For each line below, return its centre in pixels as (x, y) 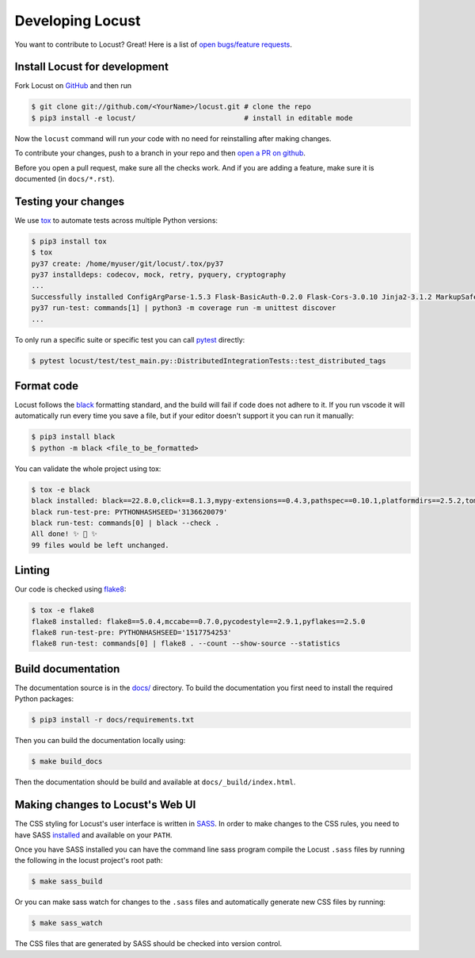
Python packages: (44, 699)
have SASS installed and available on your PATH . (93, 835)
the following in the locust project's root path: (89, 860)
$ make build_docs (67, 762)
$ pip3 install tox (69, 241)
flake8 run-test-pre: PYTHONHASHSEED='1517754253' (132, 633)
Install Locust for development (92, 67)
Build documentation (67, 669)
